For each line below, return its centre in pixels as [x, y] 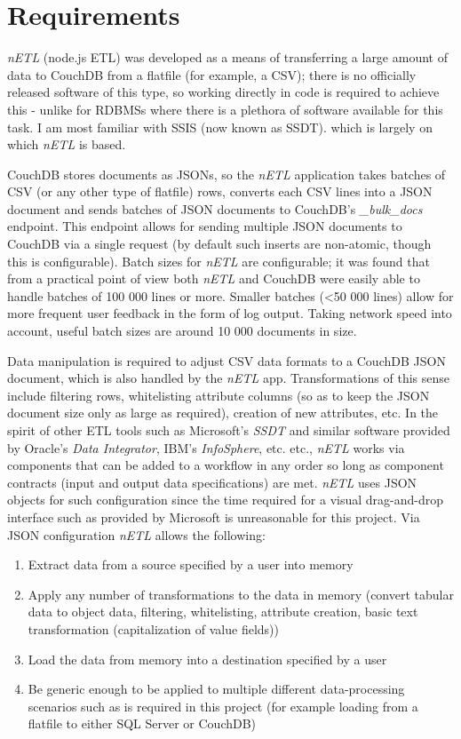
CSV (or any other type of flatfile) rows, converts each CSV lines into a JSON [220, 191]
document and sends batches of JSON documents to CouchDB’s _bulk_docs [215, 208]
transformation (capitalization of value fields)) [154, 628]
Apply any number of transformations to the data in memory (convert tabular [241, 594]
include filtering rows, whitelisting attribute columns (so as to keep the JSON [219, 395]
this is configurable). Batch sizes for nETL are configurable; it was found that [219, 261]
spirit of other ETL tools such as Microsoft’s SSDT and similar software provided [229, 430]
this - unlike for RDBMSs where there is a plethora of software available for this [225, 109]
